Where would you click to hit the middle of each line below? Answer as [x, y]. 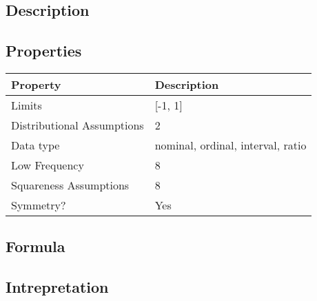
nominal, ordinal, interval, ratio [231, 145]
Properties [44, 51]
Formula [35, 246]
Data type [35, 145]
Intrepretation [57, 287]
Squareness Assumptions [70, 185]
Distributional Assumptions [78, 125]
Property [36, 84]
